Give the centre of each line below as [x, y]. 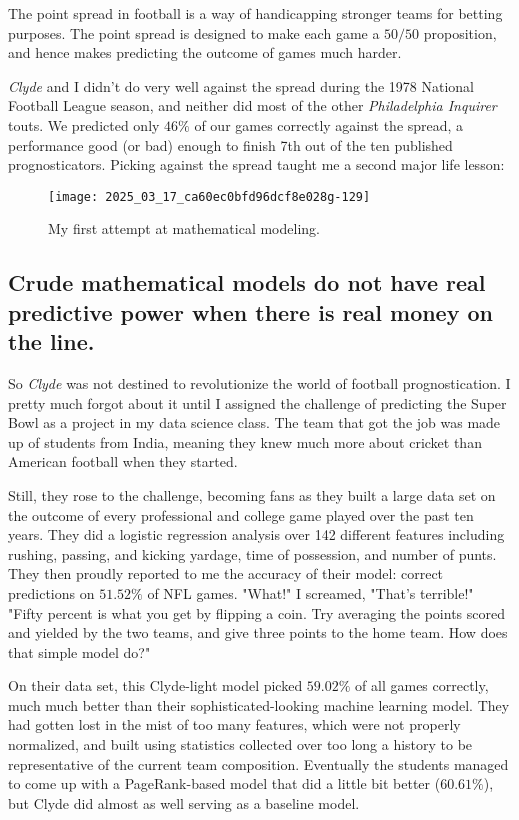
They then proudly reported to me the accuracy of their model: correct [226, 573]
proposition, [460, 32]
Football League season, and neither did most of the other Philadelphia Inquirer [252, 105]
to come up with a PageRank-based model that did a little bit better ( [224, 783]
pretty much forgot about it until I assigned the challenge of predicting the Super [257, 402]
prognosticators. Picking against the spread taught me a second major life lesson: [256, 164]
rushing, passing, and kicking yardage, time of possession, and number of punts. [252, 553]
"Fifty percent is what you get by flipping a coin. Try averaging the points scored [256, 612]
